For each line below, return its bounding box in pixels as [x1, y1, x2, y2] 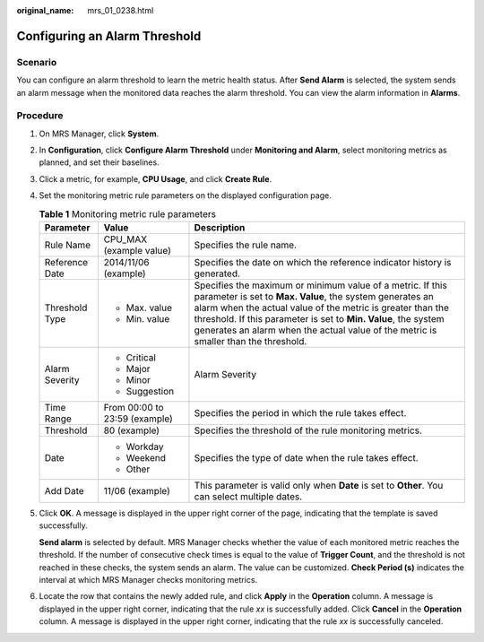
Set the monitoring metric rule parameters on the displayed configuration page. [39, 190, 332, 201]
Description [194, 221, 246, 234]
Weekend [125, 452, 166, 464]
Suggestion [125, 386, 175, 398]
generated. [194, 267, 241, 280]
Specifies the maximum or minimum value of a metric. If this [194, 279, 447, 291]
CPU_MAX [103, 233, 148, 246]
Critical [125, 351, 157, 364]
